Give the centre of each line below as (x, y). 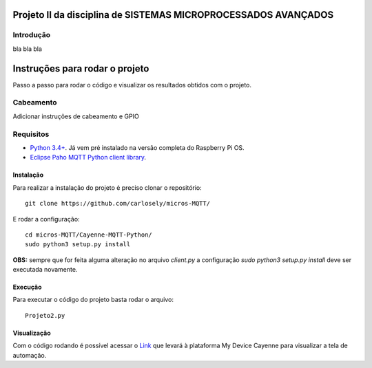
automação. (30, 355)
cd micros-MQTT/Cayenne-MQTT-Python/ (89, 235)
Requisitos (31, 134)
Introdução (32, 35)
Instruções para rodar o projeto (81, 68)
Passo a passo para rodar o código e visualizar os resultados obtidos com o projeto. (132, 85)
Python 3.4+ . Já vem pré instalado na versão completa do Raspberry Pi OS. (137, 147)
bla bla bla (28, 49)
